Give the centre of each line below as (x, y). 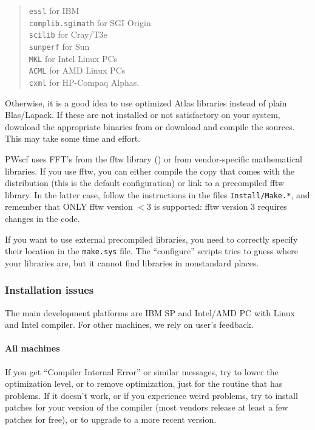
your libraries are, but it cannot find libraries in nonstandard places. (132, 262)
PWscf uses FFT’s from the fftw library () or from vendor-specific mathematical (154, 158)
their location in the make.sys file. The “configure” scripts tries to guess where (151, 251)
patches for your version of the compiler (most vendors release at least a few (147, 407)
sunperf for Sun (59, 46)
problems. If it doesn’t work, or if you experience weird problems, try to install (151, 395)
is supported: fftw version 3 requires (220, 206)
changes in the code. (42, 218)
